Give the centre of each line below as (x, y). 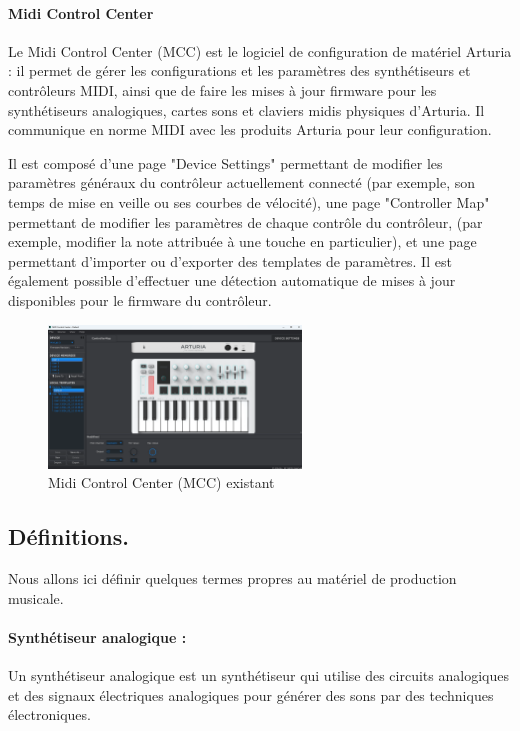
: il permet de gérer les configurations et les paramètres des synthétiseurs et (239, 70)
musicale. (36, 597)
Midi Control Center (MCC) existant (161, 482)
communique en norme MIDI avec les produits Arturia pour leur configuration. (250, 129)
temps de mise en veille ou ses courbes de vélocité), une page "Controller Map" (249, 201)
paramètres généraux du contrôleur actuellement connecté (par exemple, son (242, 182)
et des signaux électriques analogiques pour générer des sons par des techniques (251, 694)
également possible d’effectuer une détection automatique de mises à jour (232, 280)
